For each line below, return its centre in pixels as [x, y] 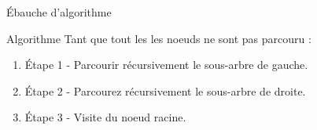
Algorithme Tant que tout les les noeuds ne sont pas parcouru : [159, 38]
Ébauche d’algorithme [59, 12]
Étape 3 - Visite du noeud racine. [105, 117]
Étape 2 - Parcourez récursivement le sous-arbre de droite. [165, 90]
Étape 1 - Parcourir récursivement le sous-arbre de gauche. [166, 65]
